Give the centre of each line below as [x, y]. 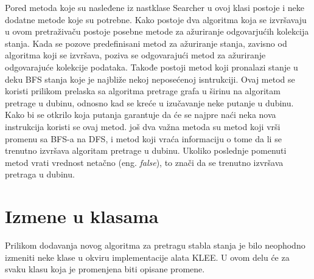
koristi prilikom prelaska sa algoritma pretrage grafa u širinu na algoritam [143, 91]
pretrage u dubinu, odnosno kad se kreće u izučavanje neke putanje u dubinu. [149, 102]
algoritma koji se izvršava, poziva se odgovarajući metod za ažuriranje [135, 55]
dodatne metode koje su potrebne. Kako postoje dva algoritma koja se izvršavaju [156, 19]
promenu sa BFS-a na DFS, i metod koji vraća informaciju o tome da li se [143, 138]
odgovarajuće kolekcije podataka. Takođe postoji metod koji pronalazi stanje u [152, 67]
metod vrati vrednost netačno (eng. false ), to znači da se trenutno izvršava [144, 162]
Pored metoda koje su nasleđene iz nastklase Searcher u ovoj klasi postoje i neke [155, 7]
